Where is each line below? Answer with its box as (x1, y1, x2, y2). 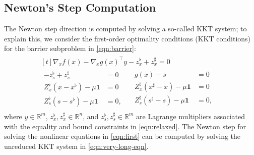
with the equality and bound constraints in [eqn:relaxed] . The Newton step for (4, 121, 246, 131)
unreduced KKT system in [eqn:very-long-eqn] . (4, 140, 149, 151)
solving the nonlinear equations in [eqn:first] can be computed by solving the (4, 131, 241, 141)
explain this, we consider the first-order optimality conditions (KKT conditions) (4, 33, 251, 43)
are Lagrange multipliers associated (136, 111, 245, 121)
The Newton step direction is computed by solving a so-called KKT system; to (4, 23, 247, 34)
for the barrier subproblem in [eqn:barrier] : (4, 43, 136, 54)
